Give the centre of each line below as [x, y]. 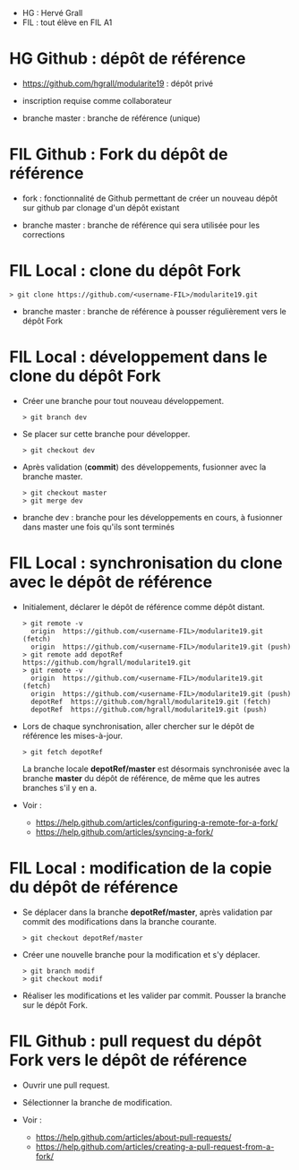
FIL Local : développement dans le [138, 357]
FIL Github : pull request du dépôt [136, 1041]
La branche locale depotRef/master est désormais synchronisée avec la [156, 769]
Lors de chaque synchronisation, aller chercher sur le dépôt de [138, 726]
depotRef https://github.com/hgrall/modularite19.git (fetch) [151, 701]
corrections [43, 234]
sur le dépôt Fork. [55, 1005]
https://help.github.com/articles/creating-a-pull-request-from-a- [155, 1147]
